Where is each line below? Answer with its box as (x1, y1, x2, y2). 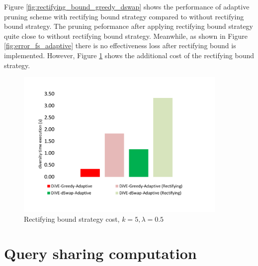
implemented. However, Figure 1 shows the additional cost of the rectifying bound (4, 50, 254, 60)
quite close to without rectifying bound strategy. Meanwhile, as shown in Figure (4, 30, 248, 41)
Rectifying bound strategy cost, (24, 213, 120, 224)
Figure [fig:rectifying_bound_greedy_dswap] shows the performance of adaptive (4, 1, 250, 11)
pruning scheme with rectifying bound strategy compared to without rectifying (4, 11, 244, 21)
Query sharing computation (4, 243, 197, 263)
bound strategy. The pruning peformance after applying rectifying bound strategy (4, 21, 253, 31)
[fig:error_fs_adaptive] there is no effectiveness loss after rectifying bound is (4, 40, 236, 51)
